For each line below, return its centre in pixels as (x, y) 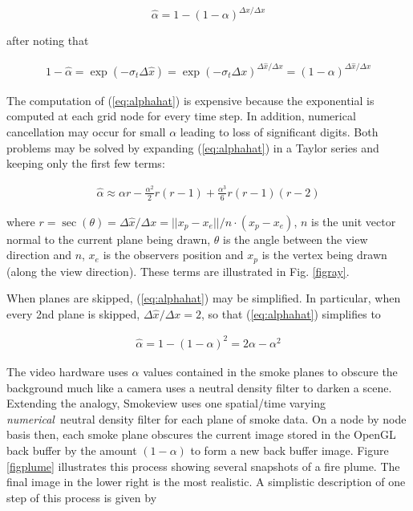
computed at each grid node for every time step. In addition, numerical (181, 116)
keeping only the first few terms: (86, 163)
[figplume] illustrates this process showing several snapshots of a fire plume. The (203, 466)
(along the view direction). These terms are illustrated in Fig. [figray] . (178, 271)
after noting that (48, 41)
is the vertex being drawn (324, 255)
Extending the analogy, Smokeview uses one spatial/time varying (166, 403)
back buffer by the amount (72, 450)
